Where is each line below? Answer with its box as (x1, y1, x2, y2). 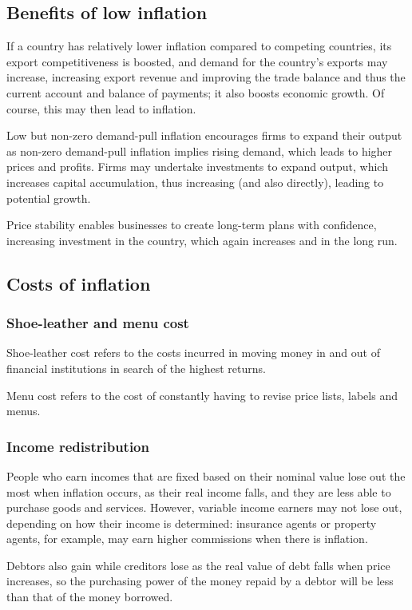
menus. (6, 402, 41, 419)
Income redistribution (6, 436, 149, 456)
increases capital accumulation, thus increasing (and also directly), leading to (6, 173, 384, 190)
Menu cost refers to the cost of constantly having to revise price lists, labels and (6, 386, 398, 403)
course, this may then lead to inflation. (6, 100, 196, 117)
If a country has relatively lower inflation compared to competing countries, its (6, 38, 392, 54)
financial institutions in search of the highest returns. (6, 359, 266, 376)
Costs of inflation (6, 271, 151, 295)
